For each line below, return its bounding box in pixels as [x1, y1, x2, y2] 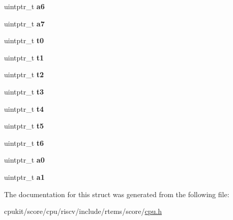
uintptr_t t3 [4, 86, 44, 97]
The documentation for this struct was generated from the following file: [4, 188, 229, 199]
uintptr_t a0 [4, 154, 45, 165]
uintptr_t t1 [4, 52, 44, 62]
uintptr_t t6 [4, 137, 44, 148]
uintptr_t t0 [4, 35, 44, 46]
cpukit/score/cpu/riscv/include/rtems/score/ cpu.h [4, 206, 162, 216]
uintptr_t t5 [4, 120, 44, 131]
